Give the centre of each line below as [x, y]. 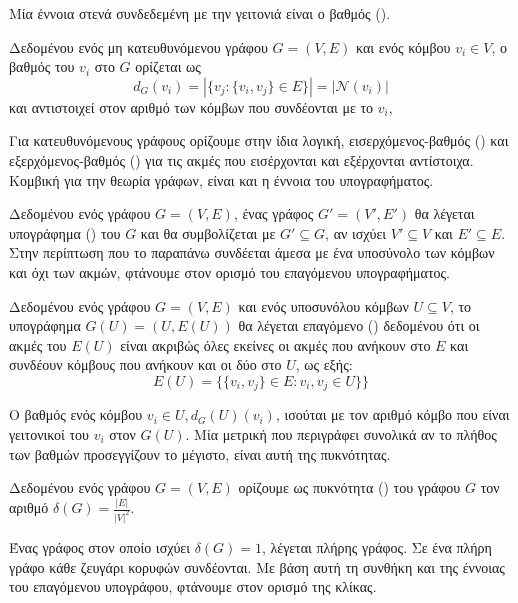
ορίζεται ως [168, 66]
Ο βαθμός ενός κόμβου [76, 414]
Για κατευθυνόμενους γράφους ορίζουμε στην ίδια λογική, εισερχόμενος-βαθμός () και [259, 140]
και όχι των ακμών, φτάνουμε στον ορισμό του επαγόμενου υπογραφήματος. [229, 271]
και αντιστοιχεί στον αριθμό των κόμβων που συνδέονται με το [191, 106]
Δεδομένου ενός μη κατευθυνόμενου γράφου [138, 46]
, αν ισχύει [356, 232]
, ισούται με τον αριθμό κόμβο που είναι [392, 414]
